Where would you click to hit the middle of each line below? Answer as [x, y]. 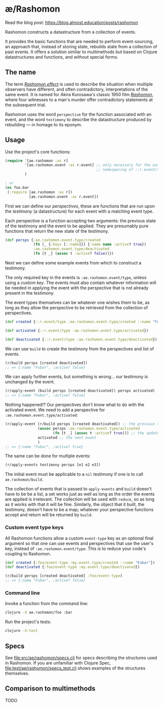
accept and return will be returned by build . [49, 515]
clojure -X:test [21, 631]
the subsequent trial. [26, 105]
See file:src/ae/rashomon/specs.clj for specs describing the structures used [81, 658]
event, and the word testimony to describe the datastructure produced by [78, 119]
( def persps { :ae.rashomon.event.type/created [53, 240]
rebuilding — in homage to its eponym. [44, 124]
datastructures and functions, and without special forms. [62, 57]
